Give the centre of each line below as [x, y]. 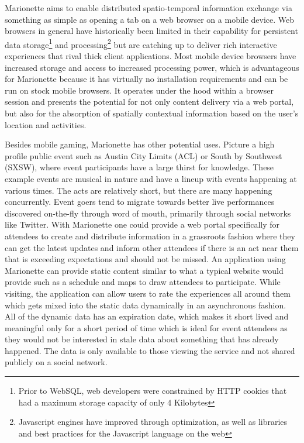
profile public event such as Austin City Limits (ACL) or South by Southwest [144, 155]
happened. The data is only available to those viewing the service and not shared [150, 350]
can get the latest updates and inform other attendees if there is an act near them [152, 247]
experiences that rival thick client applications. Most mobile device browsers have [151, 56]
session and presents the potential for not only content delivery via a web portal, [149, 102]
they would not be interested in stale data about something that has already [142, 339]
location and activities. [46, 124]
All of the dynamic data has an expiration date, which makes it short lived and [147, 316]
